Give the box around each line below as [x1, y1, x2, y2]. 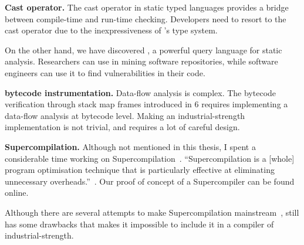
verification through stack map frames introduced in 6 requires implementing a [5, 98, 288, 110]
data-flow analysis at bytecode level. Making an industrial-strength [5, 109, 245, 121]
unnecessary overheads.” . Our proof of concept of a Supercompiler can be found [5, 175, 295, 187]
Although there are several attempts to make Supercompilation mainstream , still [5, 206, 299, 218]
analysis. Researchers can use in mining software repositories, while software [5, 55, 278, 67]
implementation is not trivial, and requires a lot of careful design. [5, 121, 240, 133]
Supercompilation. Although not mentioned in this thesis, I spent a [5, 140, 256, 152]
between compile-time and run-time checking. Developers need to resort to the [5, 12, 286, 25]
